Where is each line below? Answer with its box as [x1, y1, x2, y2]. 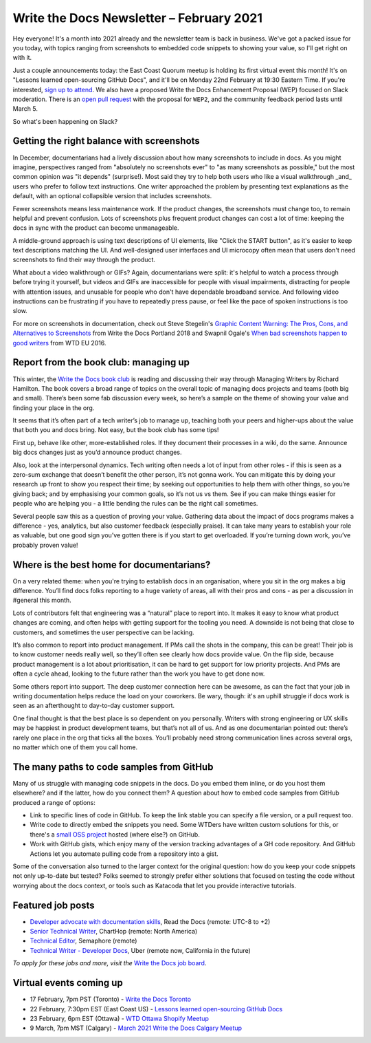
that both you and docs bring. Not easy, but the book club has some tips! [12, 426, 219, 434]
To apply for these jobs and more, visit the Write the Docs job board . [12, 959, 207, 967]
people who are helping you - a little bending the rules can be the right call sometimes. [12, 499, 258, 508]
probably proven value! [12, 541, 78, 549]
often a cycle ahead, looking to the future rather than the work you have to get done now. [12, 669, 265, 678]
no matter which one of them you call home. [12, 743, 138, 751]
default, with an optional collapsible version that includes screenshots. [12, 192, 212, 200]
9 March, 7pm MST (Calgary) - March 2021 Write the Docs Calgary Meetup [30, 1024, 243, 1032]
